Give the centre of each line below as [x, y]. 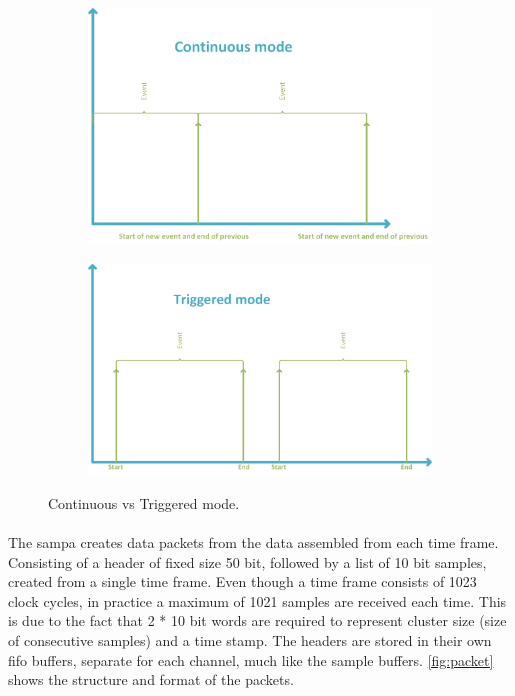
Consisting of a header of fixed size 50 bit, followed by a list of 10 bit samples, [247, 561]
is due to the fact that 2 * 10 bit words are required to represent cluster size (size [257, 620]
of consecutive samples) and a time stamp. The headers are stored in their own [250, 640]
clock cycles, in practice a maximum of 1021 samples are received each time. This [257, 600]
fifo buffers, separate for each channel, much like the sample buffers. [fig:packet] [251, 659]
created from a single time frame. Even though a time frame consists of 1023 [242, 581]
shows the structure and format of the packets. [151, 679]
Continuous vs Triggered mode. [144, 502]
